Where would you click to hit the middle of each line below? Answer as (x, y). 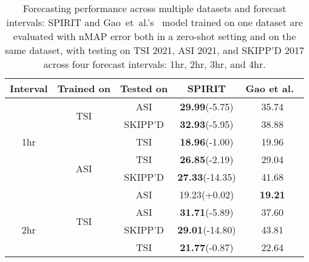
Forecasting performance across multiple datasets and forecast (154, 8)
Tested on (144, 88)
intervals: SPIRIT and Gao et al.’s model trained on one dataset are (154, 22)
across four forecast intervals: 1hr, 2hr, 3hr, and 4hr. (154, 64)
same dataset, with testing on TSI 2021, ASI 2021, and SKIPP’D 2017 (155, 50)
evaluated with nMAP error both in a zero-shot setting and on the (154, 36)
